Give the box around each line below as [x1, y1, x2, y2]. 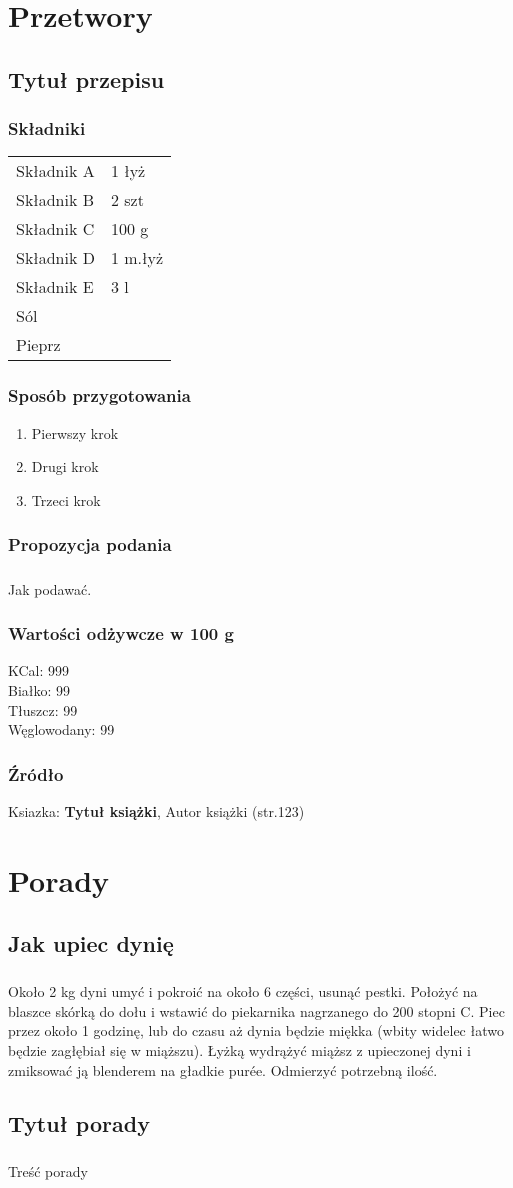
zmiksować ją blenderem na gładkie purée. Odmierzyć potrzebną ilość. [8, 1059, 438, 1080]
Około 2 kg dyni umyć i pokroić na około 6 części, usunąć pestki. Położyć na [8, 981, 478, 1002]
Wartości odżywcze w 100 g [8, 621, 234, 646]
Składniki [8, 116, 86, 141]
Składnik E [16, 275, 94, 299]
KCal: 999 [8, 660, 70, 681]
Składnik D [16, 246, 95, 270]
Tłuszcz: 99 [8, 699, 78, 720]
